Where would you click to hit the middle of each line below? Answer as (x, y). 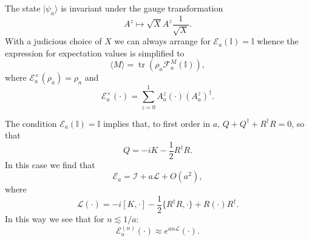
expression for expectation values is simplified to (95, 53)
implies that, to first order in (157, 123)
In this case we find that (50, 164)
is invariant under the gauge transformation (142, 8)
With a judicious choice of (53, 41)
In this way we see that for (55, 219)
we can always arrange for (162, 41)
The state (23, 8)
